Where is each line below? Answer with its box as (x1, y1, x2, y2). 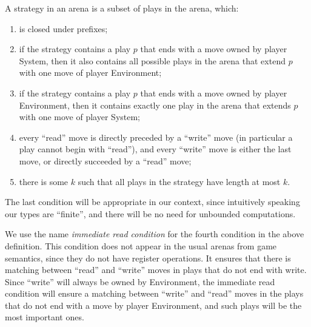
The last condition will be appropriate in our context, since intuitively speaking (5, 195, 300, 208)
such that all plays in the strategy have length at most (78, 175, 281, 187)
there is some (19, 175, 69, 187)
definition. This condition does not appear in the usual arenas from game (5, 239, 277, 252)
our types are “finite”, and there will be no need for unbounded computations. (5, 207, 296, 220)
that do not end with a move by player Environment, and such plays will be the (5, 298, 302, 311)
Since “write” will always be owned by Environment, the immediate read (5, 275, 275, 288)
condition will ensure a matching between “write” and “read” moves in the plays (5, 287, 304, 300)
